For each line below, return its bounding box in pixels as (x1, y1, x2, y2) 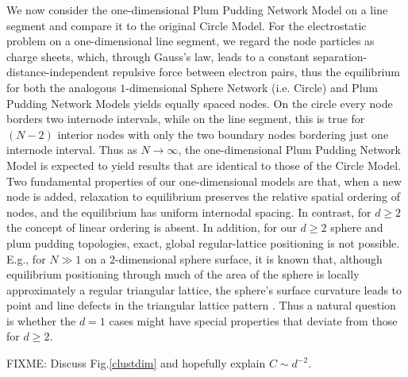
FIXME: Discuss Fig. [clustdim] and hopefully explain (6, 355, 266, 371)
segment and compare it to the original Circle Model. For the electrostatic (6, 17, 367, 33)
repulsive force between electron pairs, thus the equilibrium (112, 63, 400, 80)
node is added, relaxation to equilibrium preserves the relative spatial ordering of (6, 188, 401, 205)
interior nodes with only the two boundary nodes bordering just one (57, 125, 389, 142)
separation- (313, 48, 368, 64)
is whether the (6, 312, 76, 329)
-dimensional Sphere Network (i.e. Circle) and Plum (125, 79, 378, 95)
